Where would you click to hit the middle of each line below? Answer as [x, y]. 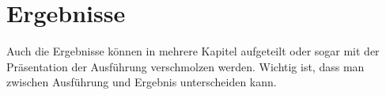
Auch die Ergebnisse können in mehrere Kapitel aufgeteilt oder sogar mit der [193, 51]
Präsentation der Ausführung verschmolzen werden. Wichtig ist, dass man [185, 66]
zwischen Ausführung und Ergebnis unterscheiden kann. [142, 82]
